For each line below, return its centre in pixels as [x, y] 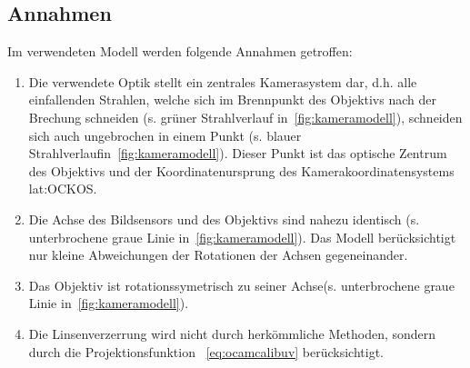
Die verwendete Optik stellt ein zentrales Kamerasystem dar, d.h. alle [223, 81]
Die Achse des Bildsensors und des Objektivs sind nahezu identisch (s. [224, 219]
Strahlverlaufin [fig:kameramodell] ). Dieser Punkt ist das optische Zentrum [238, 153]
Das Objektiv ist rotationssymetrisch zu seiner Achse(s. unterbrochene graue [241, 285]
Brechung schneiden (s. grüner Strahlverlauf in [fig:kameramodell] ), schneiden [245, 117]
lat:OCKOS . [63, 189]
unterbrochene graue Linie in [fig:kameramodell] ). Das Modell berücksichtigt [242, 237]
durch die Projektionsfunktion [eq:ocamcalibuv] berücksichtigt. [206, 351]
